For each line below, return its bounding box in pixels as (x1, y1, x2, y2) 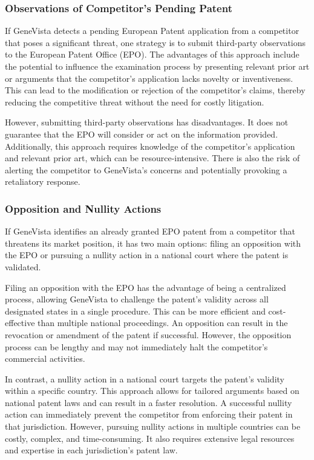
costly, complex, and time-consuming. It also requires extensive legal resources (5, 432, 295, 444)
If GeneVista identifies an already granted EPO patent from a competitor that (5, 225, 295, 238)
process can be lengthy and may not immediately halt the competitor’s (5, 340, 268, 353)
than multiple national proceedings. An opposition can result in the (38, 316, 288, 329)
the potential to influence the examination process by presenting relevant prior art (5, 60, 310, 72)
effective (5, 316, 35, 329)
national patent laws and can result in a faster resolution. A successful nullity (5, 396, 292, 408)
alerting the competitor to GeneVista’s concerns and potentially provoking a (5, 163, 287, 176)
